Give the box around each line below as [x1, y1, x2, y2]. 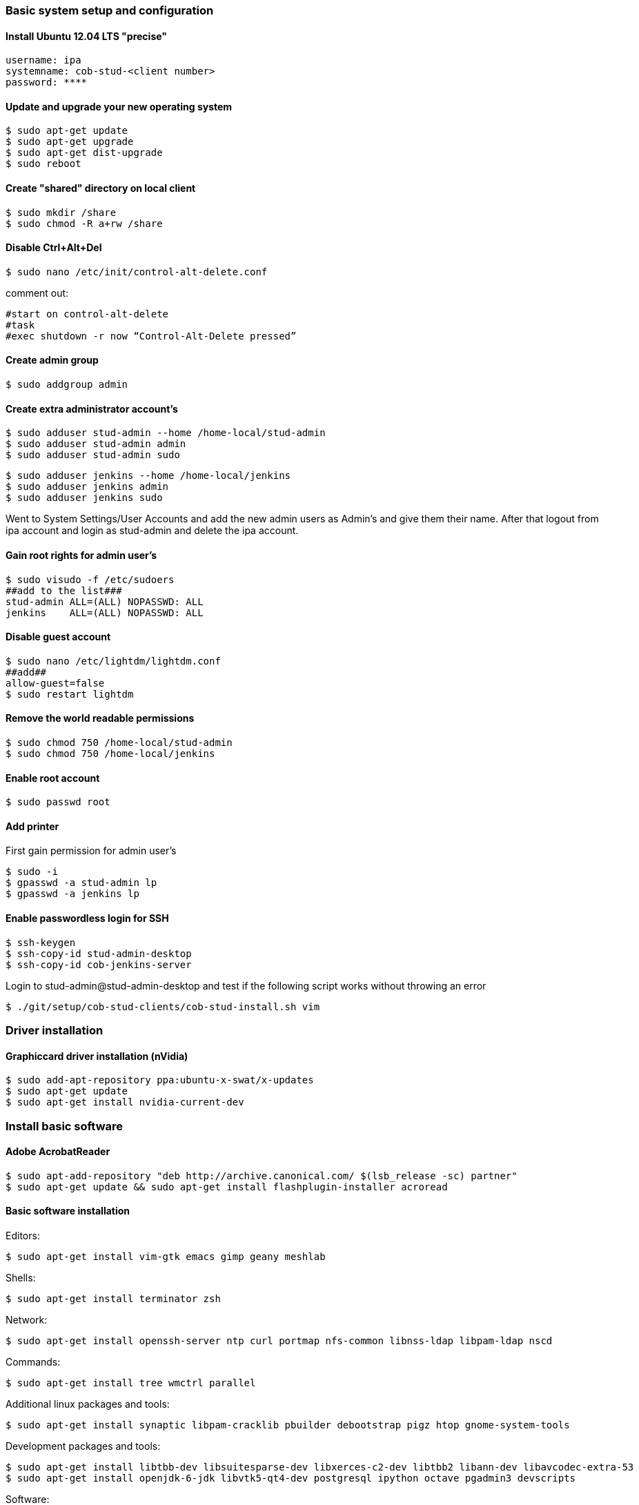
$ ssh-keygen [6, 936, 76, 948]
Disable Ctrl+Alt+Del [6, 242, 102, 254]
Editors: [6, 1230, 40, 1242]
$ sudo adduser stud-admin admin [6, 438, 186, 450]
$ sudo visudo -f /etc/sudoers [6, 573, 175, 585]
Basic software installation [6, 1205, 130, 1217]
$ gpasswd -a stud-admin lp [6, 877, 157, 889]
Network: [6, 1314, 48, 1326]
